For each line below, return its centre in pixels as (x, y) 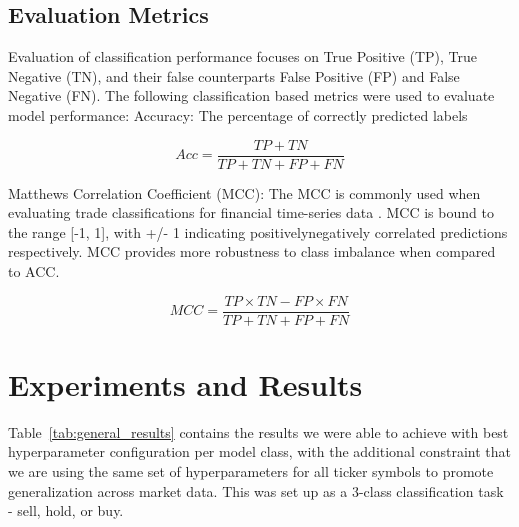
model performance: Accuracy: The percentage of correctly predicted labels (238, 114)
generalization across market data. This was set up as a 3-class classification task (256, 490)
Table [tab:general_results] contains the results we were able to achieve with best (258, 431)
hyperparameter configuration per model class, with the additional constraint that (259, 451)
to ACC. (34, 271)
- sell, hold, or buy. (66, 510)
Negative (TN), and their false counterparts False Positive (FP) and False (234, 75)
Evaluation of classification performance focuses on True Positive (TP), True (242, 56)
